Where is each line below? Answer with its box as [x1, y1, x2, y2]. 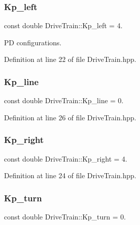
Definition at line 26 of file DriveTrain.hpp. [4, 112, 136, 122]
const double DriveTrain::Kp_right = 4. [4, 153, 127, 164]
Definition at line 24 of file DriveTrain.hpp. [4, 170, 136, 181]
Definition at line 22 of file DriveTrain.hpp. [4, 54, 136, 64]
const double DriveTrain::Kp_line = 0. [4, 95, 123, 106]
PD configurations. [4, 37, 62, 47]
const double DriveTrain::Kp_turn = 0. [4, 211, 126, 222]
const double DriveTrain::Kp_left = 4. [4, 20, 123, 31]
